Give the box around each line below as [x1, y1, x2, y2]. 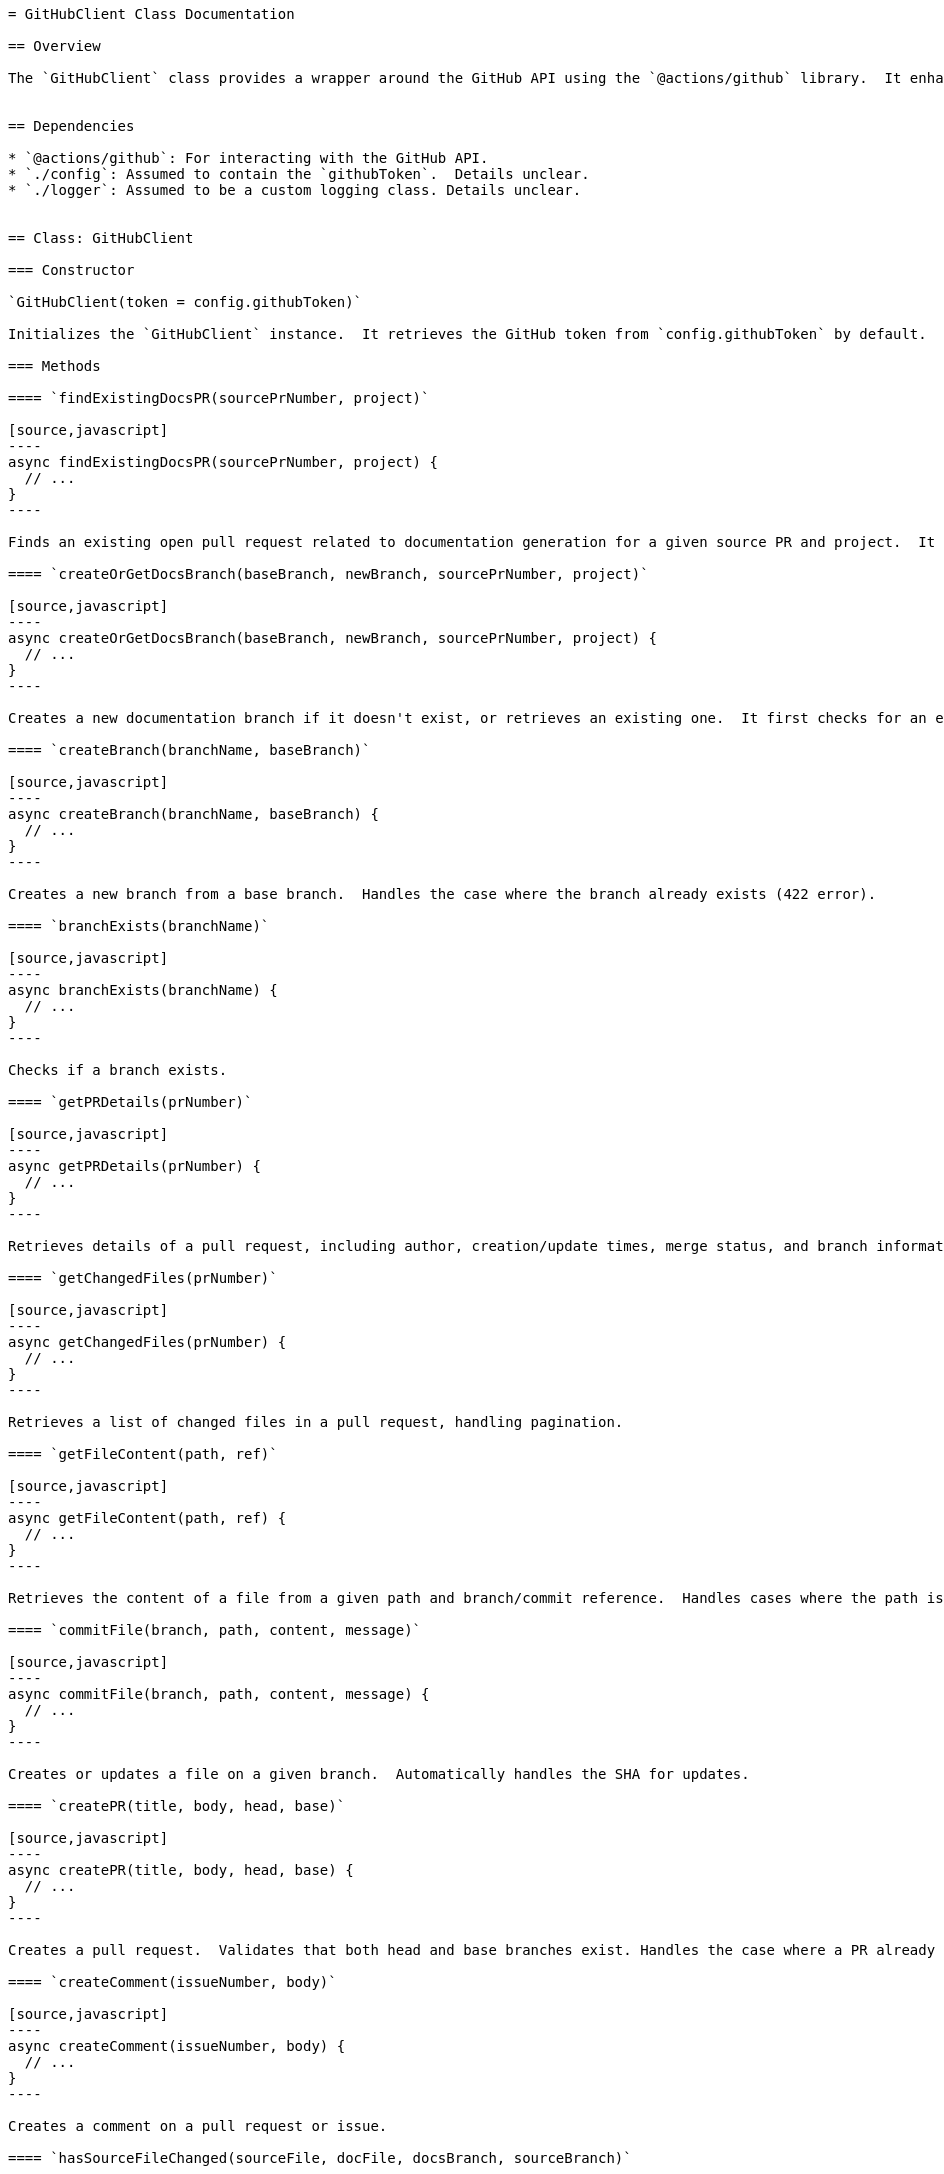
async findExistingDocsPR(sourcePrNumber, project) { [8, 454, 438, 470]
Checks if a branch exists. [8, 1062, 228, 1078]
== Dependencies [8, 118, 135, 134]
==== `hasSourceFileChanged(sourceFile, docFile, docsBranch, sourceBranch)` [8, 2150, 632, 2166]
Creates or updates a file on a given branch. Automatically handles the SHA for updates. [8, 1766, 750, 1782]
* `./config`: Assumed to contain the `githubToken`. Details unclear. [8, 166, 590, 182]
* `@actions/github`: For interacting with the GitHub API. [8, 150, 489, 166]
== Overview [8, 38, 101, 54]
